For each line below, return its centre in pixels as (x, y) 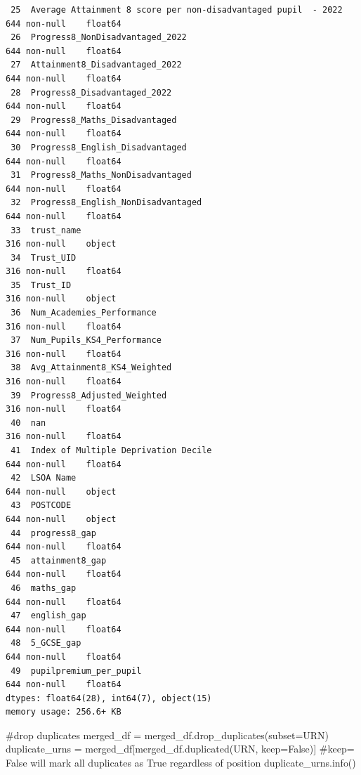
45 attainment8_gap (59, 560)
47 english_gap (48, 616)
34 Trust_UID (44, 258)
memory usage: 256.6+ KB (64, 712)
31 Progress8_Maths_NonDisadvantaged (101, 175)
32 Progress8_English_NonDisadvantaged (106, 203)
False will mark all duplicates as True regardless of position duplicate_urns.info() (181, 763)
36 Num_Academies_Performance (84, 313)
